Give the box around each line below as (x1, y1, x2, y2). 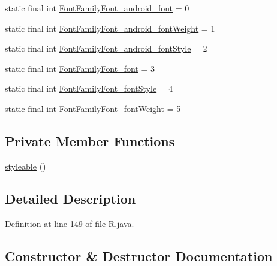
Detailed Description (5, 189, 136, 207)
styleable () (5, 159, 46, 172)
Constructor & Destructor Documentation (5, 246, 273, 265)
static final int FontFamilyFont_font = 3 (5, 62, 155, 74)
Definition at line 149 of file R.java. (5, 217, 134, 229)
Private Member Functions (5, 131, 175, 150)
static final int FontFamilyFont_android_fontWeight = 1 (5, 22, 215, 34)
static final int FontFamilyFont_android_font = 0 (5, 2, 189, 14)
